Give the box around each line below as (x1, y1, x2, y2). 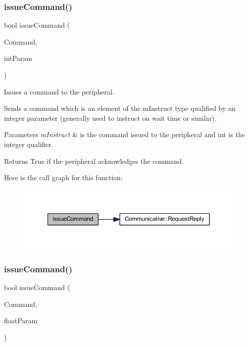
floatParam (4, 315, 38, 326)
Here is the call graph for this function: (4, 172, 123, 183)
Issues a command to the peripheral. (4, 86, 114, 97)
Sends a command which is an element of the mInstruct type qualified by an (4, 103, 236, 113)
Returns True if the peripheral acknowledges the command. (4, 155, 184, 166)
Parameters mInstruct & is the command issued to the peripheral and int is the (4, 129, 245, 140)
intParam (4, 53, 33, 63)
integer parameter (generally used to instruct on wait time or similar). (4, 112, 217, 123)
